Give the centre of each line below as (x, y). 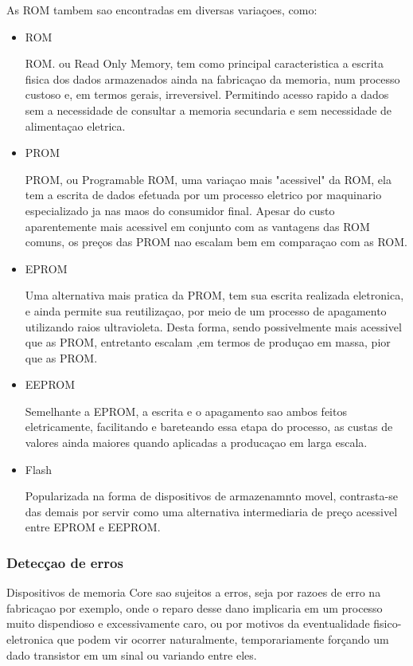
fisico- (388, 623)
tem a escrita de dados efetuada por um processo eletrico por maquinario (203, 195)
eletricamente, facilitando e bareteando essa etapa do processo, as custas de (209, 427)
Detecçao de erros (65, 562)
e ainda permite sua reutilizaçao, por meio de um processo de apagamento (206, 310)
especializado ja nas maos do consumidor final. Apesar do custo (180, 210)
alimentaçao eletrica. (75, 125)
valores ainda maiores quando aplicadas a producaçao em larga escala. (196, 443)
